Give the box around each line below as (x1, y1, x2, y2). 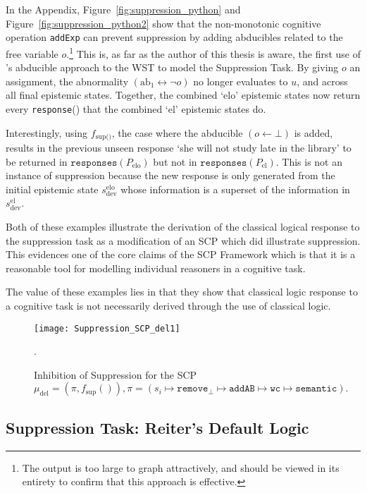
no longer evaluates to (193, 73, 288, 88)
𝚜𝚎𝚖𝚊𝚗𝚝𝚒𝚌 (295, 384, 337, 394)
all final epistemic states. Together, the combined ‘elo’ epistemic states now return (6, 87, 361, 102)
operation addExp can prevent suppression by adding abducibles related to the (6, 30, 343, 44)
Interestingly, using (6, 125, 88, 140)
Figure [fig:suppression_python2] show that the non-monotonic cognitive (6, 16, 321, 30)
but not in (153, 154, 197, 169)
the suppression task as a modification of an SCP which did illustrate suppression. (6, 233, 361, 248)
